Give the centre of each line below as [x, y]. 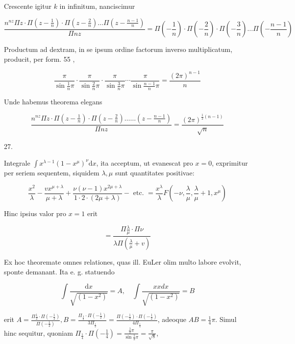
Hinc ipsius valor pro [35, 213]
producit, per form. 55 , [39, 59]
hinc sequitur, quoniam [38, 332]
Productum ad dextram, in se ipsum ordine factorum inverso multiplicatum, [118, 49]
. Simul [226, 319]
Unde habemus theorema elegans [53, 101]
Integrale [17, 162]
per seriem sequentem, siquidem [52, 172]
